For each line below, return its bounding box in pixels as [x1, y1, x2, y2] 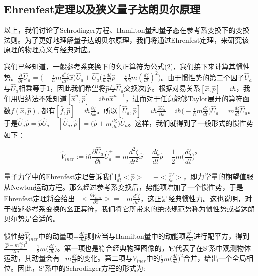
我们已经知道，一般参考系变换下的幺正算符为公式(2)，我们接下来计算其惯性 [4, 61, 250, 71]
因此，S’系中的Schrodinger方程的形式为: [17, 263, 146, 273]
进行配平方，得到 [193, 231, 250, 241]
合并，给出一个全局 [183, 253, 247, 263]
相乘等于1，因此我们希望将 [18, 83, 106, 93]
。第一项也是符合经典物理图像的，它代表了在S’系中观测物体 [57, 243, 251, 253]
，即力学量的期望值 [183, 171, 247, 182]
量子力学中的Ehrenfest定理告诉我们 [4, 171, 117, 182]
